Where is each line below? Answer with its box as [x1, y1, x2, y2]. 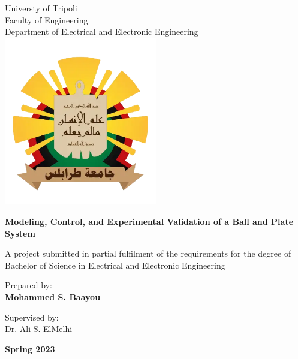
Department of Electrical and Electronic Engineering [5, 25, 198, 38]
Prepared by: [5, 279, 52, 291]
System [5, 227, 35, 239]
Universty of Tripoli [5, 2, 77, 14]
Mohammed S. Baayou [5, 290, 101, 303]
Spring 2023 [5, 342, 55, 355]
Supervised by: [5, 310, 59, 323]
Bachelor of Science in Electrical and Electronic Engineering [5, 258, 225, 271]
